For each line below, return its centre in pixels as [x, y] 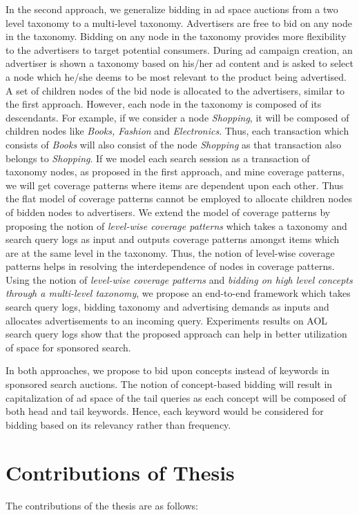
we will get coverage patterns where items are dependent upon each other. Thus [175, 185]
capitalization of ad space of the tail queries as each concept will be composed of [176, 397]
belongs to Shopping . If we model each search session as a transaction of [158, 158]
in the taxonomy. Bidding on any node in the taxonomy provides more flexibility [176, 36]
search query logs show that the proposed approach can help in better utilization [176, 334]
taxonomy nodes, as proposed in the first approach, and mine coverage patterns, [175, 172]
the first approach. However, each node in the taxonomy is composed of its [164, 104]
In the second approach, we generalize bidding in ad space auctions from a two [172, 9]
